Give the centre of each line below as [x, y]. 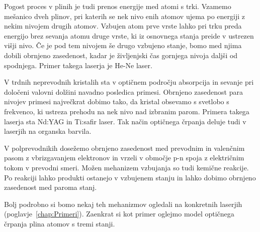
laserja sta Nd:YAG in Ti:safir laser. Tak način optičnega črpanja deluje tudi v [125, 121]
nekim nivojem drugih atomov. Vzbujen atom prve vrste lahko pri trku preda [123, 26]
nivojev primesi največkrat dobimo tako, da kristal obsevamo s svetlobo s [117, 101]
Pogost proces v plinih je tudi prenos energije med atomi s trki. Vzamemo [118, 6]
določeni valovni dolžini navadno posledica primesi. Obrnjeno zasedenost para [123, 91]
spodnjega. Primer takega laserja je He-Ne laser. [78, 65]
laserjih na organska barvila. [48, 131]
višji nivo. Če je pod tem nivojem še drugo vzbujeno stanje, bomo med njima [123, 45]
